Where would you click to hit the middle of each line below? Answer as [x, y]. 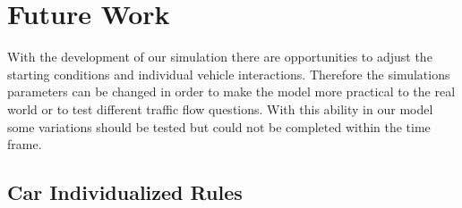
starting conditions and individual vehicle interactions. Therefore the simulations [229, 74]
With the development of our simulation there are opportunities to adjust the [220, 57]
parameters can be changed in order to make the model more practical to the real [231, 92]
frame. [25, 144]
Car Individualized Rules [125, 192]
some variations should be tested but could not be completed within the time [219, 126]
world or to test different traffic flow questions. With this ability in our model [220, 108]
